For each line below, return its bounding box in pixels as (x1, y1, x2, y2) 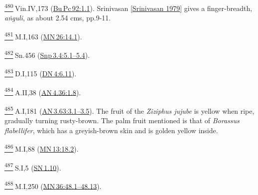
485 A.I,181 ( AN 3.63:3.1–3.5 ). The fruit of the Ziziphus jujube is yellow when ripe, (4, 104, 255, 116)
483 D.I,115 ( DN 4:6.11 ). (4, 67, 77, 78)
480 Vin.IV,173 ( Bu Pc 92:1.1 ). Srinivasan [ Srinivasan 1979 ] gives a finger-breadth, (4, 1, 253, 13)
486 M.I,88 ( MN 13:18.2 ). (4, 142, 79, 154)
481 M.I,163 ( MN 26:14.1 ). (4, 29, 82, 41)
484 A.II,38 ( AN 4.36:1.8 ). (4, 85, 81, 97)
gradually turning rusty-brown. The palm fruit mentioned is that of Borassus (4, 115, 240, 126)
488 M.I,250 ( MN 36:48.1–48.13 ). (4, 179, 102, 191)
